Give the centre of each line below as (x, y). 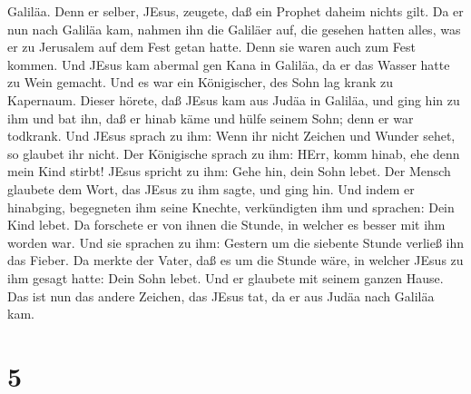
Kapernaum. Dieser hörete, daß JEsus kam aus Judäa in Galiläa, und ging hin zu (234, 99)
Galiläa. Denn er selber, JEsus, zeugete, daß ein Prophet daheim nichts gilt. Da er (235, 11)
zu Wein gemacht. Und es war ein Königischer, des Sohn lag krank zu (200, 82)
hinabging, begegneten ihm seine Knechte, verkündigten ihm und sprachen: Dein (231, 207)
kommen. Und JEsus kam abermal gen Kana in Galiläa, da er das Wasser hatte (229, 64)
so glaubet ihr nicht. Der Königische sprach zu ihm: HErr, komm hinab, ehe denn (234, 153)
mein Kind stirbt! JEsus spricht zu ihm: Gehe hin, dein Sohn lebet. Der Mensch (229, 171)
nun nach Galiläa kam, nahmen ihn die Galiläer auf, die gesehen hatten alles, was (234, 29)
